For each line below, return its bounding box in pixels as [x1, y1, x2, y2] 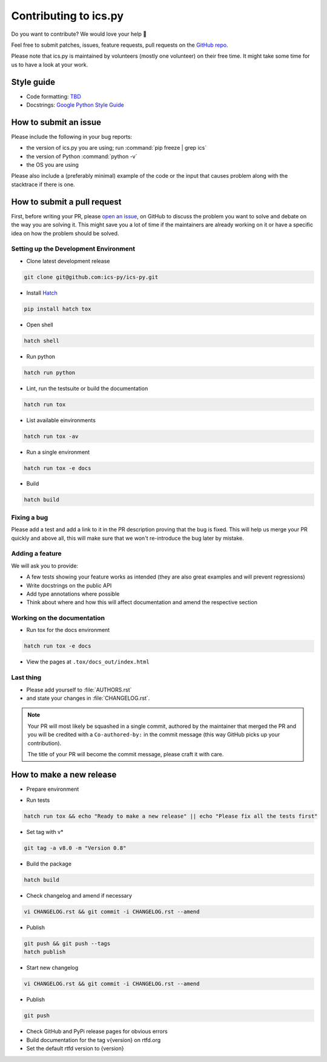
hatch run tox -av [24, 432, 79, 440]
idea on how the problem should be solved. [11, 229, 119, 237]
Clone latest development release [26, 257, 110, 264]
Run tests [26, 796, 50, 804]
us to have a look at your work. [11, 61, 88, 68]
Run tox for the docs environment [26, 627, 110, 634]
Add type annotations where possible [26, 590, 120, 597]
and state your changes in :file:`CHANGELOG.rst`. [26, 694, 150, 702]
